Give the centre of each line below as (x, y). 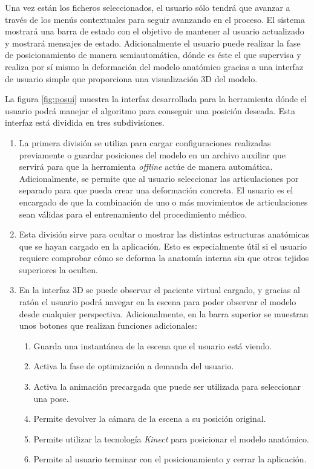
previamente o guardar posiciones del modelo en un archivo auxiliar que (152, 154)
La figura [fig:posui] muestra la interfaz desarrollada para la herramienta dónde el (156, 99)
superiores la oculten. (58, 269)
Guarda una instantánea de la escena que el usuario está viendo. (153, 345)
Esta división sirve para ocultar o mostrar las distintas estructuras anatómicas (164, 234)
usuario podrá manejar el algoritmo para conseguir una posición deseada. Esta (150, 110)
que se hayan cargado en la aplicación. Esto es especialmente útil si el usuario (163, 246)
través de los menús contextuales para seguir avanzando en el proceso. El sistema (155, 19)
